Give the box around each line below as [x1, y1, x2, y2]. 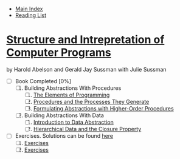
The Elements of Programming [33, 91, 110, 99]
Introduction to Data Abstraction [33, 118, 114, 126]
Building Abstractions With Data [24, 112, 105, 119]
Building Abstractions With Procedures [24, 84, 122, 92]
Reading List [15, 12, 47, 19]
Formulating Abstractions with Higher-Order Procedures [33, 105, 175, 112]
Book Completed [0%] [15, 77, 72, 84]
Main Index [15, 5, 43, 12]
